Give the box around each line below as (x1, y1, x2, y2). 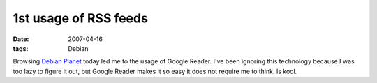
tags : (13, 44, 29, 52)
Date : (13, 35, 29, 43)
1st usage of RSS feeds (13, 10, 148, 26)
